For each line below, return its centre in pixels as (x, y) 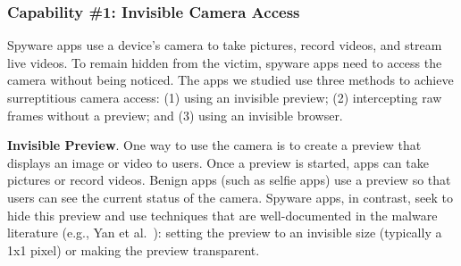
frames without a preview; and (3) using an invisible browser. (175, 115)
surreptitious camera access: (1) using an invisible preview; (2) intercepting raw (225, 97)
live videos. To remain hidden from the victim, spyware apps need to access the (225, 62)
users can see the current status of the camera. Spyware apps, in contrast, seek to (230, 197)
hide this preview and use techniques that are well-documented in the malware (222, 215)
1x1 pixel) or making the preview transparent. (134, 249)
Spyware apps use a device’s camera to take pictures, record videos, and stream (225, 45)
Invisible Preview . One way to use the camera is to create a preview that (214, 145)
